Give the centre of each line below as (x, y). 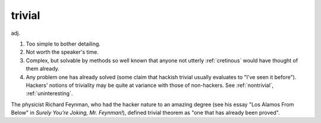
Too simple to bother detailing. (63, 44)
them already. (43, 69)
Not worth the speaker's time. (62, 52)
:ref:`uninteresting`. (49, 93)
